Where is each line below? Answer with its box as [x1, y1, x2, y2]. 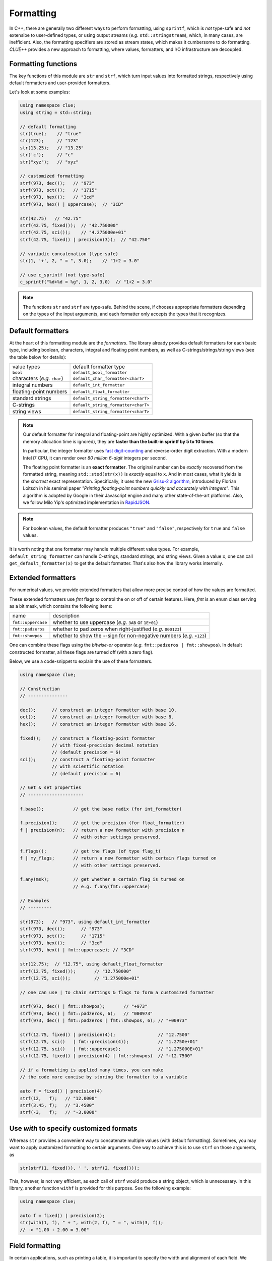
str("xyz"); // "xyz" [20, 159, 79, 165]
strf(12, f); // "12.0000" [20, 1095, 98, 1101]
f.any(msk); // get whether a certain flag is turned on [20, 877, 185, 882]
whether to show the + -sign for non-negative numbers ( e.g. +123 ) [52, 632, 207, 639]
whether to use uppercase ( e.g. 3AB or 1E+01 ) [52, 619, 158, 626]
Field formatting [9, 1241, 61, 1250]
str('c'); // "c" [20, 152, 74, 158]
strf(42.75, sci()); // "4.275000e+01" [20, 230, 126, 236]
